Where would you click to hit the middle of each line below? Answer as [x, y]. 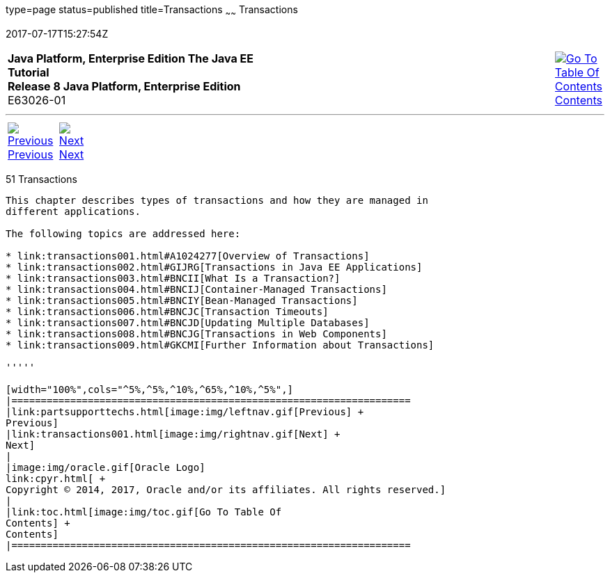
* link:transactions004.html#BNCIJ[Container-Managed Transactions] [196, 289]
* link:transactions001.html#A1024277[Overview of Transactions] [188, 256]
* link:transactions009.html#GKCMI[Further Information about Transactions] [220, 345]
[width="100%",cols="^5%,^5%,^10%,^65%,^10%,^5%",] [150, 389]
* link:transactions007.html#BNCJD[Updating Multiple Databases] [188, 322]
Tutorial [29, 72]
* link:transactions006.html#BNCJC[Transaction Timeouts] [167, 311]
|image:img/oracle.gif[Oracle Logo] [105, 467]
